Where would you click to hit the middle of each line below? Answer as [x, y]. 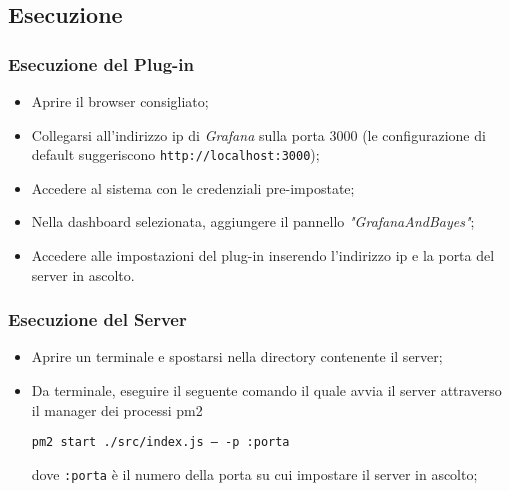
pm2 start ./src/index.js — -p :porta [160, 442]
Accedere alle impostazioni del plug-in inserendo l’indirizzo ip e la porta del [263, 255]
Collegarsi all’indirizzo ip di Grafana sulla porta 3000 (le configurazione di [258, 134]
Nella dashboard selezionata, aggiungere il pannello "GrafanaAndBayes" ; [253, 221]
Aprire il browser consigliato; [120, 101]
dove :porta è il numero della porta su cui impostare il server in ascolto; [254, 473]
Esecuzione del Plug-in [101, 63]
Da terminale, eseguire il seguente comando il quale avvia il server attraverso [266, 390]
